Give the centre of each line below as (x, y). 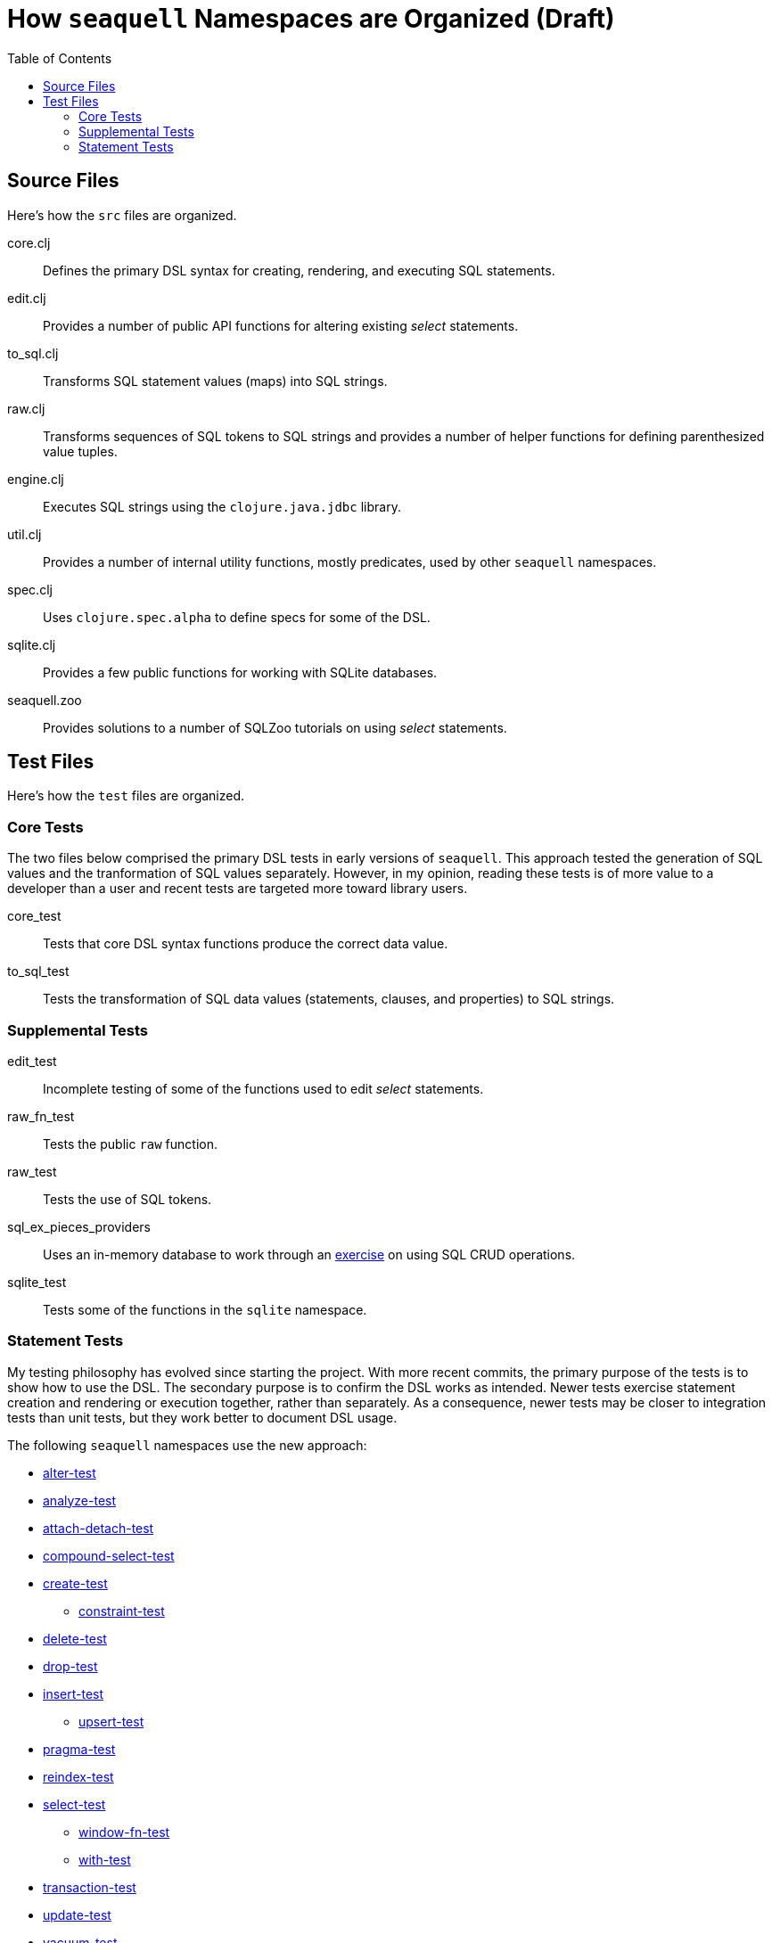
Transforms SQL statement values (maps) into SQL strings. (215, 381)
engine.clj (36, 479)
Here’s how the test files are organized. (126, 796)
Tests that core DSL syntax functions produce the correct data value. (246, 944)
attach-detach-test (99, 1528)
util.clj (25, 534)
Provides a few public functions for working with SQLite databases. (240, 672)
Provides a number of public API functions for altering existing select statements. (281, 325)
